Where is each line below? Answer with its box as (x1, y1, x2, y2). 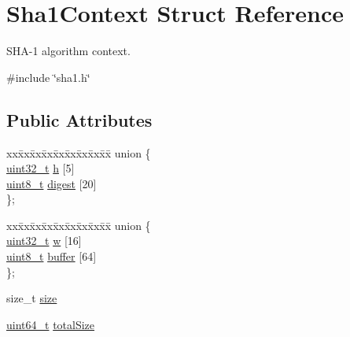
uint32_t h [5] (6, 160, 75, 176)
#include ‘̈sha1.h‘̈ (6, 69, 90, 85)
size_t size (6, 290, 57, 306)
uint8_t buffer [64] (6, 248, 97, 265)
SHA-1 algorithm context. (6, 43, 131, 59)
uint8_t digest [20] (6, 175, 97, 191)
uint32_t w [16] (6, 232, 82, 249)
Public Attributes (6, 107, 153, 131)
